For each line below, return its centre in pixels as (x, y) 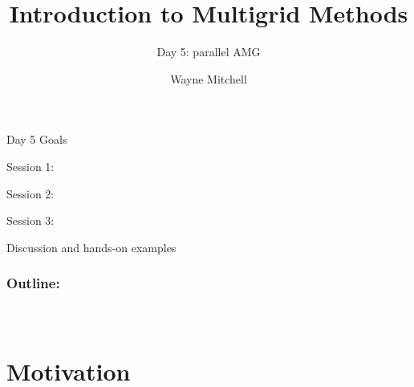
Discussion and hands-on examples (91, 247)
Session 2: (30, 193)
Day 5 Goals (37, 139)
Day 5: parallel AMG (209, 52)
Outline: (33, 283)
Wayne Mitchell (209, 78)
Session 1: (30, 166)
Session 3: (30, 220)
